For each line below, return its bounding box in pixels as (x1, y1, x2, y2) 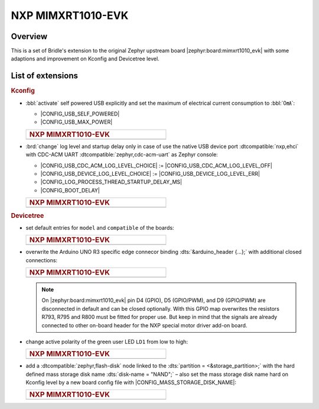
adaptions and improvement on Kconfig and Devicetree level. (11, 55, 159, 62)
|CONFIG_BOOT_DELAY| (40, 186, 100, 194)
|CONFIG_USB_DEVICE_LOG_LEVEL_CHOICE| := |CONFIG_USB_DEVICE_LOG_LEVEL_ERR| (40, 170, 260, 177)
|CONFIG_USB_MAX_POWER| (40, 118, 113, 125)
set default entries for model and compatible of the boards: (25, 224, 174, 231)
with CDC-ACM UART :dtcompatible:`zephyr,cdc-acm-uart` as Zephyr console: (25, 151, 218, 158)
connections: (25, 256, 58, 263)
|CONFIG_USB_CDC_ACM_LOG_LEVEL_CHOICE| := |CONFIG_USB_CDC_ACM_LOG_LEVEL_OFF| (40, 162, 273, 169)
